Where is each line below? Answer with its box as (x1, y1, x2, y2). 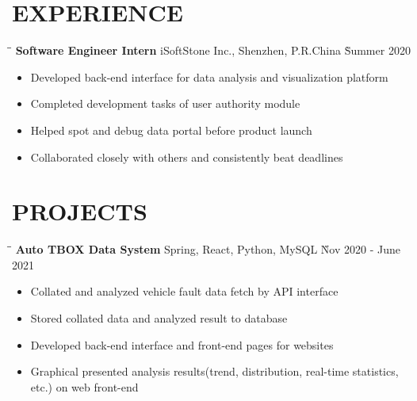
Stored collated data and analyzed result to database (30, 310, 288, 326)
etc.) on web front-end (30, 378, 139, 395)
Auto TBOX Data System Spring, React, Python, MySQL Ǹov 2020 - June (15, 241, 400, 258)
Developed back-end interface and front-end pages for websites (30, 336, 334, 353)
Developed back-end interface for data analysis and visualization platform (30, 68, 388, 85)
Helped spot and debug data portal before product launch (30, 121, 312, 138)
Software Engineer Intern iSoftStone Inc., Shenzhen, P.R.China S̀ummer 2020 (15, 42, 411, 59)
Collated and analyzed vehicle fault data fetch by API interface (30, 283, 339, 300)
